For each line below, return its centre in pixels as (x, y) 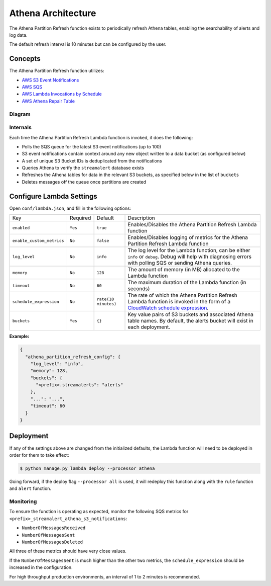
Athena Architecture (53, 13)
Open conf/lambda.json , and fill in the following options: (70, 208)
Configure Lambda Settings (53, 196)
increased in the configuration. (41, 567)
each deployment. (149, 327)
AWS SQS (32, 87)
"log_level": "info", (57, 364)
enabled (21, 228)
